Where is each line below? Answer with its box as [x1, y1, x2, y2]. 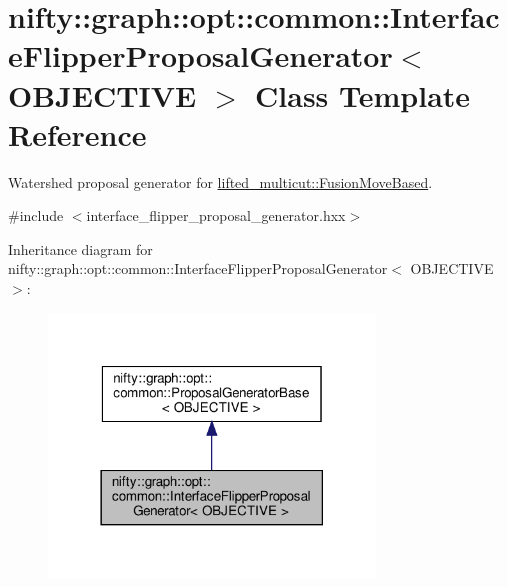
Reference [8, 113, 147, 154]
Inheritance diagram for [8, 238, 153, 259]
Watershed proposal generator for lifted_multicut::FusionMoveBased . [8, 171, 433, 192]
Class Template [255, 74, 471, 115]
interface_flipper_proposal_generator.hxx [86, 205, 346, 226]
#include [8, 205, 64, 226]
